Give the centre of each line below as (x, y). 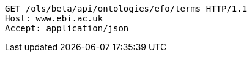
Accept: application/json (67, 28)
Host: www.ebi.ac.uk (54, 18)
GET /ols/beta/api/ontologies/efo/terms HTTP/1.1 (126, 9)
